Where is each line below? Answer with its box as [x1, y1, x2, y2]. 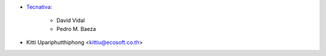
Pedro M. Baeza [56, 25, 97, 32]
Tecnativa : [26, 4, 53, 10]
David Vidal [56, 17, 85, 24]
